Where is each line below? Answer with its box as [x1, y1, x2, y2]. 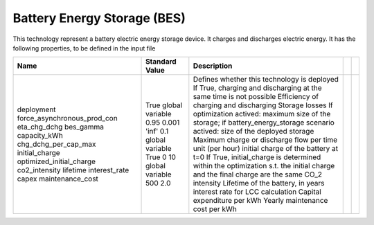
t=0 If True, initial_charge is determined [193, 152, 321, 162]
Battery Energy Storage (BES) [12, 10, 186, 26]
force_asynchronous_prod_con [17, 114, 118, 123]
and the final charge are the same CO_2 [193, 170, 322, 179]
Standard [145, 57, 177, 66]
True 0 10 [145, 152, 177, 162]
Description [193, 61, 233, 71]
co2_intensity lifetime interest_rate [17, 165, 130, 175]
